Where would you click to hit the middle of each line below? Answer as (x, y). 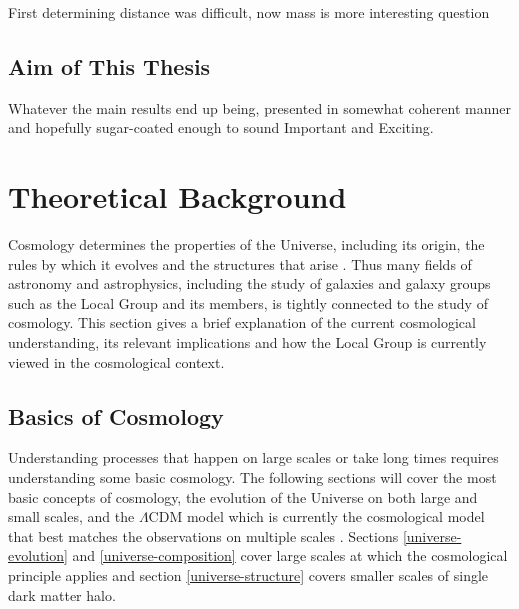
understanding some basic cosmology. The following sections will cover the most (252, 477)
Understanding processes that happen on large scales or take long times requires (253, 457)
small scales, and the (71, 516)
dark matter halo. (62, 594)
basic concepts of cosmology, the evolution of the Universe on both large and (243, 496)
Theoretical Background (177, 196)
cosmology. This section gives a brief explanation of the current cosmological (242, 322)
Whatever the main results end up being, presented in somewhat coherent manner (259, 107)
